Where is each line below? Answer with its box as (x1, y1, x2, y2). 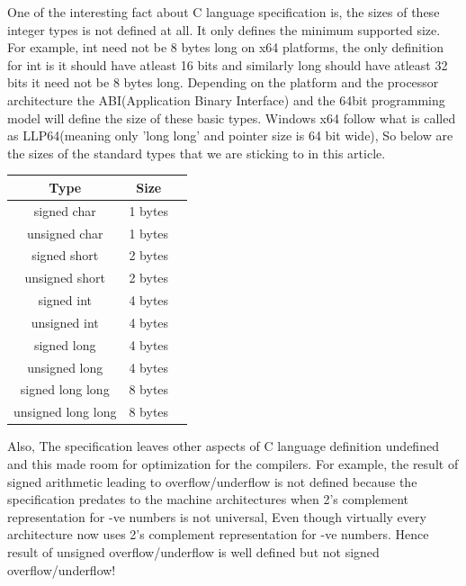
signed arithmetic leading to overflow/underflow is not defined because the (7, 472, 417, 491)
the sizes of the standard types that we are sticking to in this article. (7, 143, 386, 162)
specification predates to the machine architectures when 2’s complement (7, 490, 409, 509)
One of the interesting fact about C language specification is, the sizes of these (7, 3, 440, 21)
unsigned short (24, 268, 106, 287)
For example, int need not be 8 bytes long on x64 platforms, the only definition (7, 38, 444, 57)
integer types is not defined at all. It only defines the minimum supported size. (7, 20, 441, 39)
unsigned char (26, 223, 103, 242)
